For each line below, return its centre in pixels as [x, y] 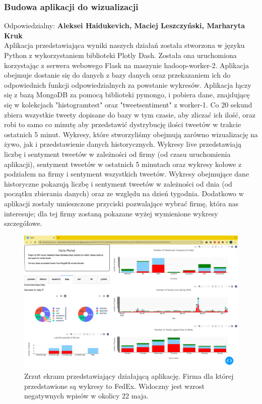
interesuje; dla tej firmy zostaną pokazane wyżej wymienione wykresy [111, 213]
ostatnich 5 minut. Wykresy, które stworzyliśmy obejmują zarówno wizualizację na [131, 134]
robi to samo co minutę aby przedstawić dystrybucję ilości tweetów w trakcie [123, 124]
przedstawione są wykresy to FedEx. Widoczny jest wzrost [114, 386]
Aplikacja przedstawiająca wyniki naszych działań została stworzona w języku [124, 45]
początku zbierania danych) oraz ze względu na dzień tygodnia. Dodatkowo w [124, 193]
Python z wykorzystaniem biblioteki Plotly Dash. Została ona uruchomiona [120, 55]
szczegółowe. [23, 223]
